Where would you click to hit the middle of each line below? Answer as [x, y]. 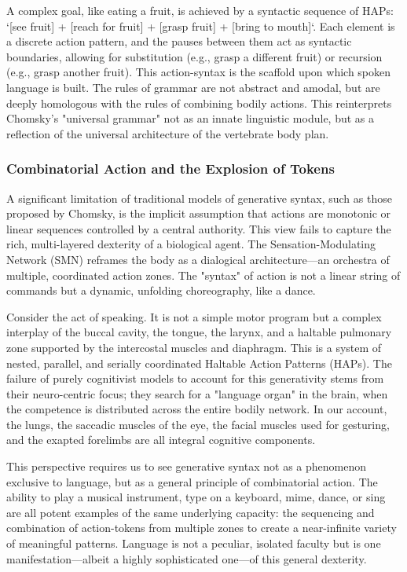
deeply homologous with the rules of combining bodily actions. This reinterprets [199, 103]
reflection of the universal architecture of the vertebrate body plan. [168, 133]
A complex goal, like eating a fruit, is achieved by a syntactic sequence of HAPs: [200, 10]
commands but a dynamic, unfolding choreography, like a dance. [161, 290]
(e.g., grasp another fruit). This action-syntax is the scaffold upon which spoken [199, 72]
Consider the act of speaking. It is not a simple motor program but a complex [194, 316]
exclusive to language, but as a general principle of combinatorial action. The [192, 481]
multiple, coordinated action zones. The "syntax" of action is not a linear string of [203, 275]
